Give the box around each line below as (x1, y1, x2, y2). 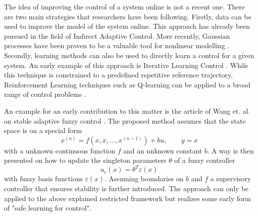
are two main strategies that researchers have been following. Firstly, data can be (4, 11, 252, 21)
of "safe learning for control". (4, 203, 91, 213)
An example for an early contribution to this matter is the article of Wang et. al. (4, 105, 251, 116)
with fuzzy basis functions (4, 173, 83, 184)
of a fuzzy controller (174, 155, 235, 165)
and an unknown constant (123, 145, 202, 155)
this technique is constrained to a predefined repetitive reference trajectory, (4, 70, 233, 80)
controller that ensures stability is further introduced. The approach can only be (4, 183, 249, 193)
